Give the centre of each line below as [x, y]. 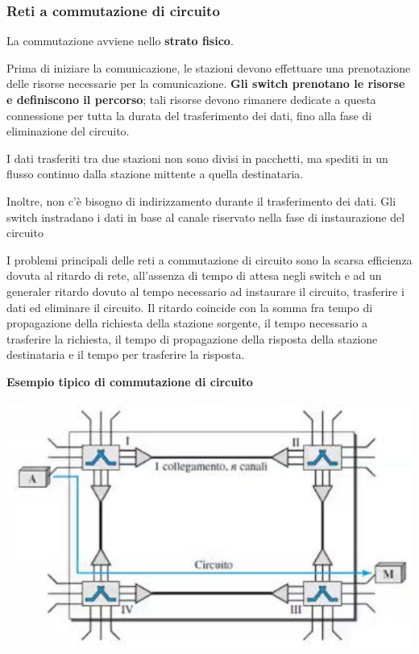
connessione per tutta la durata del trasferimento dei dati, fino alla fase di [189, 115]
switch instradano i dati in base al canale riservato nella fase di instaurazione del [206, 217]
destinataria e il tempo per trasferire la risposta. [126, 354]
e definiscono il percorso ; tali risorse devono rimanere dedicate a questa [191, 99]
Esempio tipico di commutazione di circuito [130, 381]
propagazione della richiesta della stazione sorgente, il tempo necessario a [187, 323]
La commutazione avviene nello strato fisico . [120, 41]
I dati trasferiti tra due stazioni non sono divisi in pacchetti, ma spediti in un [197, 158]
